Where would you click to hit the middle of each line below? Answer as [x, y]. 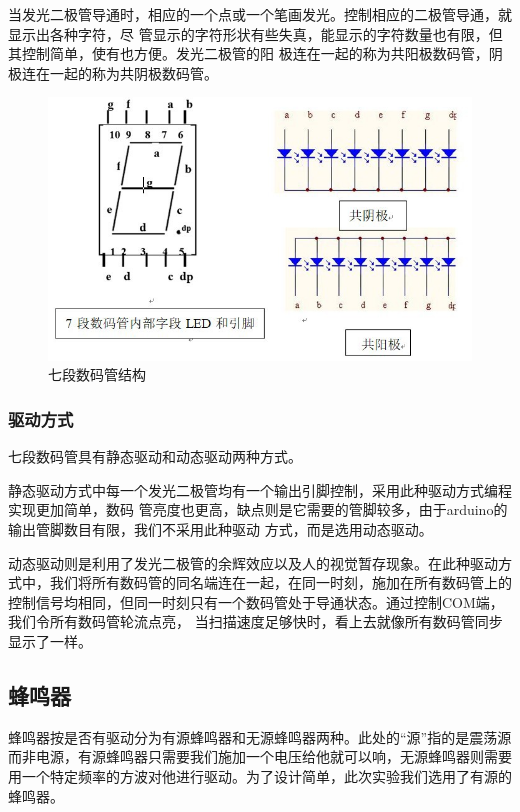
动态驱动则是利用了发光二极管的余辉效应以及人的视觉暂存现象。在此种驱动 [253, 562]
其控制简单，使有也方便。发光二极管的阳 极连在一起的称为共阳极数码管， [248, 53]
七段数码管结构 [97, 374]
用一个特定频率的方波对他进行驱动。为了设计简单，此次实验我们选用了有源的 [260, 776]
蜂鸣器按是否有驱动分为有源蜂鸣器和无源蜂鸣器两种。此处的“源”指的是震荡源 [260, 736]
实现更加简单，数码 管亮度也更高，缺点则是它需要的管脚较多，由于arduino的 [258, 509]
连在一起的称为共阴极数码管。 [119, 72]
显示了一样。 [50, 641]
